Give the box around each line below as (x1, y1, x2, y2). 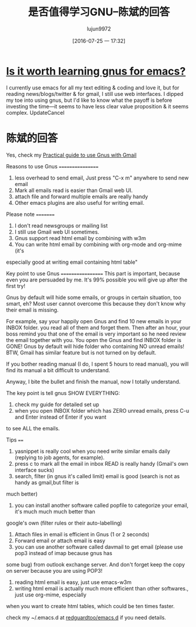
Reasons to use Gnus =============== (6, 162, 99, 170)
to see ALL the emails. (6, 424, 60, 432)
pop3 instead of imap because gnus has (14, 549, 113, 556)
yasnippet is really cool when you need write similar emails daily (14, 447, 171, 455)
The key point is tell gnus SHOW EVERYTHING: (6, 389, 121, 396)
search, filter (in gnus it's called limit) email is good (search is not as (14, 472, 180, 480)
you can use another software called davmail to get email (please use (14, 543, 184, 550)
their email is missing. (6, 306, 59, 313)
